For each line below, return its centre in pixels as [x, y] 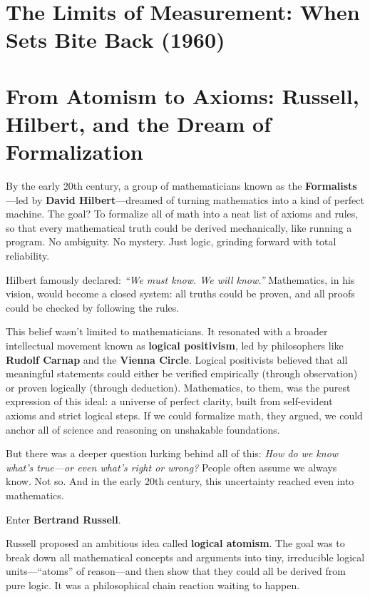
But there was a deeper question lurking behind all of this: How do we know [172, 453]
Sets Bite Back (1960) [115, 40]
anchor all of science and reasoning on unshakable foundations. [143, 429]
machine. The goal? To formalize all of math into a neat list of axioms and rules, [182, 214]
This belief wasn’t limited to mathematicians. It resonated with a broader [167, 331]
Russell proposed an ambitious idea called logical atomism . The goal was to [175, 543]
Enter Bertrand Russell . [63, 519]
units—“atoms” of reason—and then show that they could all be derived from [176, 571]
